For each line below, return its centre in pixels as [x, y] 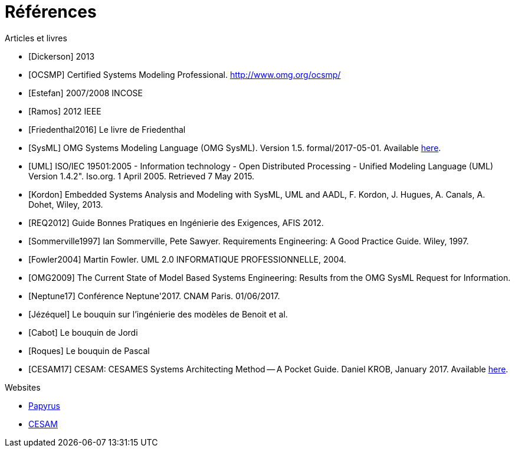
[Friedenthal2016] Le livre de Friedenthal [107, 129]
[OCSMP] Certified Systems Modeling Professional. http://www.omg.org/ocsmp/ [185, 74]
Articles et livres [36, 38]
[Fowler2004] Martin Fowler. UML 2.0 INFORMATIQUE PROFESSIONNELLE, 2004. [187, 259]
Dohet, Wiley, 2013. [66, 204]
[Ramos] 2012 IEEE [65, 111]
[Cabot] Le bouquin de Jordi [83, 332]
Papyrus [44, 405]
